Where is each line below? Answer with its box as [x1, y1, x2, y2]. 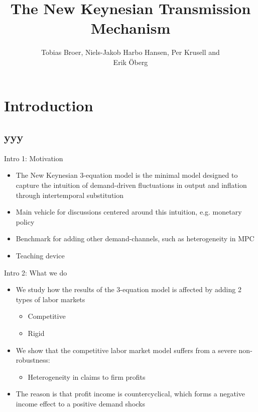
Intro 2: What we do [4, 267, 67, 278]
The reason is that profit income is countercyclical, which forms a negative [16, 388, 245, 399]
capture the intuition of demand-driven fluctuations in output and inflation [16, 180, 247, 190]
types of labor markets [16, 294, 85, 304]
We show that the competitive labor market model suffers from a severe [16, 345, 236, 355]
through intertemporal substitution [16, 189, 124, 200]
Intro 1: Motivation [4, 153, 63, 163]
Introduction [4, 95, 93, 115]
